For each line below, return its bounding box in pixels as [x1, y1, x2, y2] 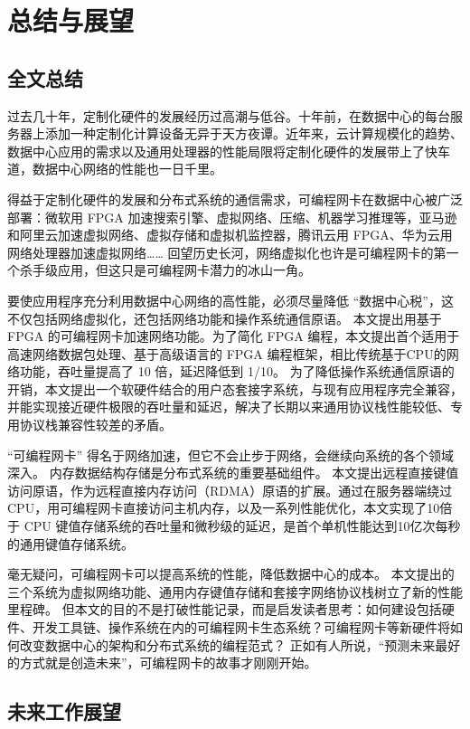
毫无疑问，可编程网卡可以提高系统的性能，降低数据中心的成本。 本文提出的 [7, 564, 455, 583]
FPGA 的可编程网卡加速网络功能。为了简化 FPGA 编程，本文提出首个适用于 [7, 327, 460, 346]
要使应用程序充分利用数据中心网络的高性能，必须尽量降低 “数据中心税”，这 [7, 290, 454, 309]
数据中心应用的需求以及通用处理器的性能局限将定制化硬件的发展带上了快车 [7, 141, 450, 160]
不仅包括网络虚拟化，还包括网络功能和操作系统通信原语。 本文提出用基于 [7, 308, 442, 327]
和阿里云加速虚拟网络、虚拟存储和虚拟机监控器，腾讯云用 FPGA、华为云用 [7, 225, 453, 244]
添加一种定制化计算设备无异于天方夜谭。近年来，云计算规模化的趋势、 [44, 124, 463, 143]
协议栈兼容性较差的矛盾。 [19, 415, 172, 434]
